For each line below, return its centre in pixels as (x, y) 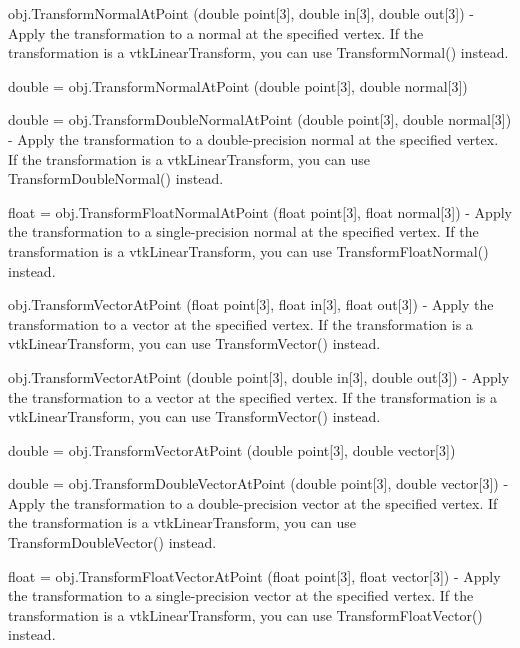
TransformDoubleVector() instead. (112, 542)
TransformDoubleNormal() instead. (116, 178)
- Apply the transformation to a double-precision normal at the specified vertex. (253, 138)
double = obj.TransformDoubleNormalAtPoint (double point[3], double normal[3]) (260, 119)
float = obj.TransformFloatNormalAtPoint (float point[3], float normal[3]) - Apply (260, 211)
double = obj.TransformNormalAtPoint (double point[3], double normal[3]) (238, 85)
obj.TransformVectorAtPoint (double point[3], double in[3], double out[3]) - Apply (259, 376)
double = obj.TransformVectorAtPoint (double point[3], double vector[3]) (232, 449)
